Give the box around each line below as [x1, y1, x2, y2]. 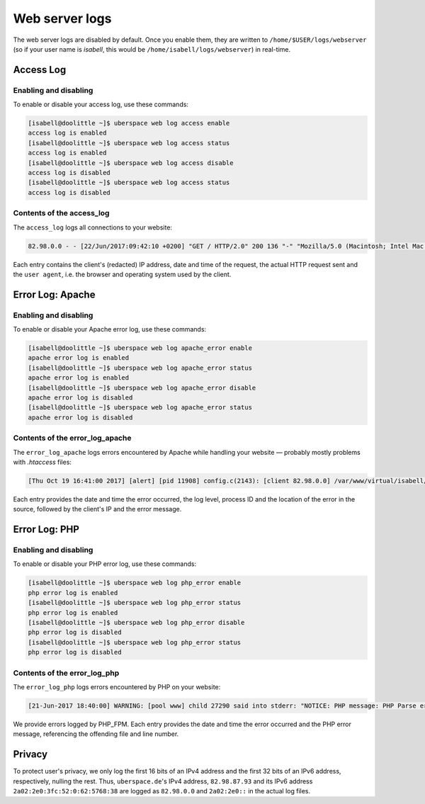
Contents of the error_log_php [13, 668, 120, 678]
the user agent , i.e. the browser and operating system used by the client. [13, 270, 232, 278]
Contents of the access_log [13, 208, 110, 218]
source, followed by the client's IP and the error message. [13, 505, 182, 514]
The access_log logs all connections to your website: [13, 223, 173, 232]
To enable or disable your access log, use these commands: [13, 100, 189, 109]
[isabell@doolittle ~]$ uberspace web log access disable [28, 159, 234, 166]
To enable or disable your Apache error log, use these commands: [13, 325, 207, 334]
